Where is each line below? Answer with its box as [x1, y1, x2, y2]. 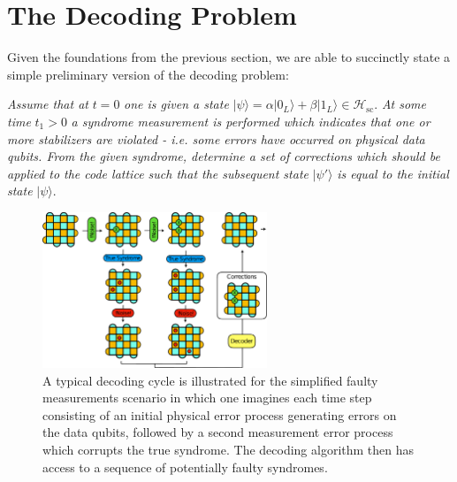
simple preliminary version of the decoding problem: [7, 65, 289, 83]
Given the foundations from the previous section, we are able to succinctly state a [7, 48, 451, 66]
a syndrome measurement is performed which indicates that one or [71, 111, 430, 130]
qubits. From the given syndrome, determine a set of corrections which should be [7, 147, 440, 165]
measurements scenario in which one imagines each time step [42, 388, 372, 407]
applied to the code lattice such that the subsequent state [7, 164, 308, 182]
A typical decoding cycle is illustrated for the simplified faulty [42, 371, 378, 389]
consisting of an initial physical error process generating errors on [42, 405, 397, 424]
